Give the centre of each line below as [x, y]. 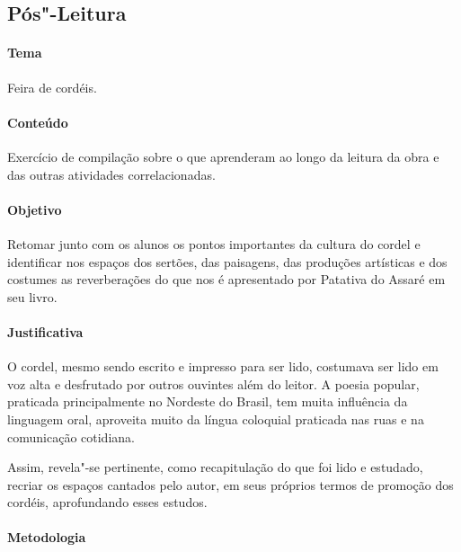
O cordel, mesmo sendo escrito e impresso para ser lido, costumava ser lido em [223, 366]
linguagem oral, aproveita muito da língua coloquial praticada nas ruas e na [216, 418]
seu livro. [32, 296]
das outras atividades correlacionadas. [111, 174]
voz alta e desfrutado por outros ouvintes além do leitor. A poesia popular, [213, 383]
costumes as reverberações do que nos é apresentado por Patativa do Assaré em [226, 279]
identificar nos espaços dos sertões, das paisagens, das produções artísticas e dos [227, 261]
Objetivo [35, 209]
